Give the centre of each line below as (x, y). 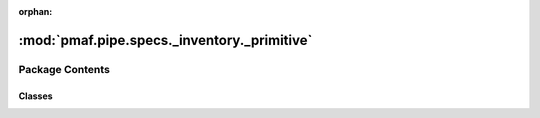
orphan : (35, 11)
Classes (36, 96)
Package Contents (64, 69)
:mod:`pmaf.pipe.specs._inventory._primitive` (165, 40)
